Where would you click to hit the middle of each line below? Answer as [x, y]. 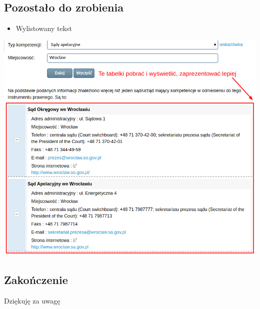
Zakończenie [36, 280]
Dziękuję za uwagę [32, 301]
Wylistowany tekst [44, 28]
